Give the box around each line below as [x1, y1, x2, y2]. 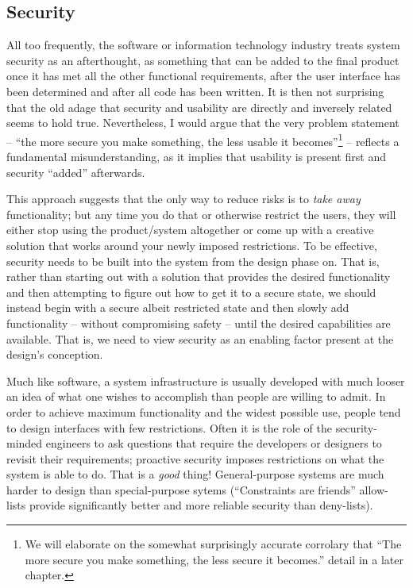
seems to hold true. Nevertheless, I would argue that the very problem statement [6, 114, 399, 131]
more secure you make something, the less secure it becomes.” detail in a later [25, 551, 403, 567]
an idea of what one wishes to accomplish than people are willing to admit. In [6, 388, 386, 405]
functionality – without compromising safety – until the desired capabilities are [6, 314, 391, 331]
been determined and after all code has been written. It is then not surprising [6, 83, 384, 99]
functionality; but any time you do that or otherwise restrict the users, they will [6, 206, 396, 222]
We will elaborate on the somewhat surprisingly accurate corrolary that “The [25, 536, 402, 552]
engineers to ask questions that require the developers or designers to [45, 435, 382, 452]
